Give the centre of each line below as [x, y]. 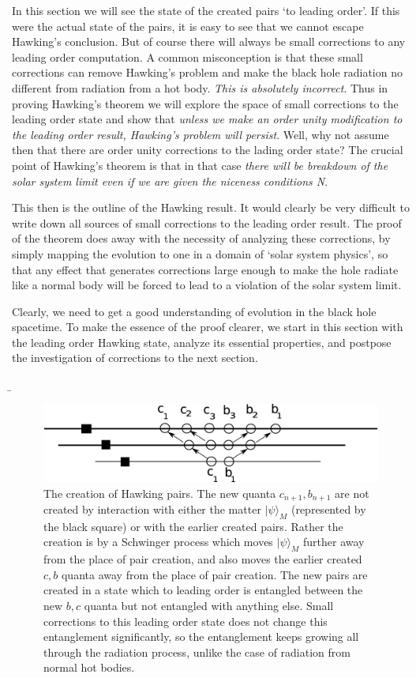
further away [334, 542]
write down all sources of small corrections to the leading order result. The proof [207, 222]
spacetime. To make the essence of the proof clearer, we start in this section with [208, 327]
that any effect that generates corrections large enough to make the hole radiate [205, 269]
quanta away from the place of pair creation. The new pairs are [214, 574]
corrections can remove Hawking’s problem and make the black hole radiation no [207, 72]
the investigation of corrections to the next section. [135, 358]
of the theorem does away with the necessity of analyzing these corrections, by [201, 238]
